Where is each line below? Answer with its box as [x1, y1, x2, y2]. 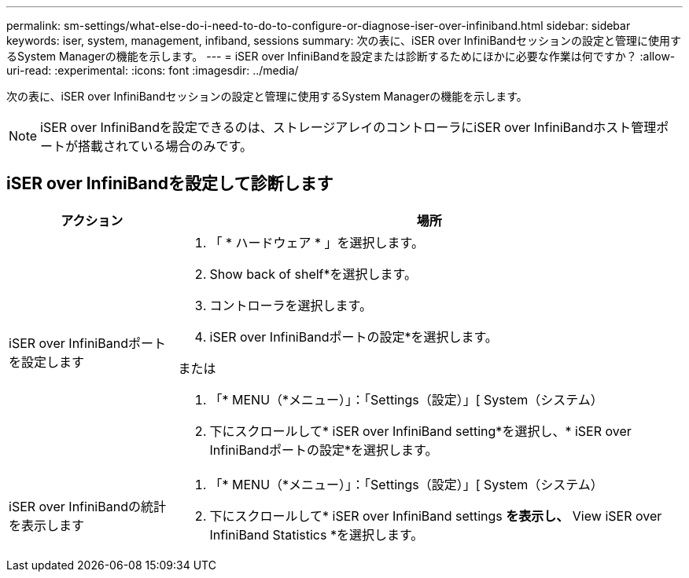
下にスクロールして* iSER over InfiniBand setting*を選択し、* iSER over [209, 423, 632, 439]
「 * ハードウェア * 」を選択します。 [209, 234, 424, 251]
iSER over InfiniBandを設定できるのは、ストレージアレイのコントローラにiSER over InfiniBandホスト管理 [40, 119, 657, 135]
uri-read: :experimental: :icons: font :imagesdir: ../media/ [6, 64, 299, 77]
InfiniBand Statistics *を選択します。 [209, 526, 424, 543]
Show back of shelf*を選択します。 [209, 265, 417, 282]
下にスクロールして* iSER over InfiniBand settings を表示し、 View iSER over [209, 507, 662, 524]
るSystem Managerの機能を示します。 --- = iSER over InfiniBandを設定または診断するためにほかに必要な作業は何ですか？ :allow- [6, 49, 676, 63]
